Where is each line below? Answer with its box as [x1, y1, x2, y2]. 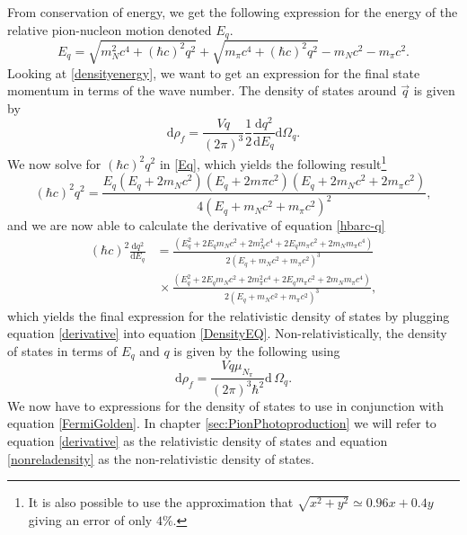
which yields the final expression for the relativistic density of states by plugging [7, 306, 450, 325]
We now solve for [7, 154, 101, 173]
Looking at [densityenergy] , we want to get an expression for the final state [7, 63, 420, 82]
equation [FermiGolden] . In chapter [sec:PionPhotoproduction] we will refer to [7, 414, 436, 432]
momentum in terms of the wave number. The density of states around [7, 81, 397, 100]
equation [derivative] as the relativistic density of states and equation [7, 431, 388, 450]
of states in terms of [7, 341, 118, 360]
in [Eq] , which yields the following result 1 [159, 151, 387, 173]
